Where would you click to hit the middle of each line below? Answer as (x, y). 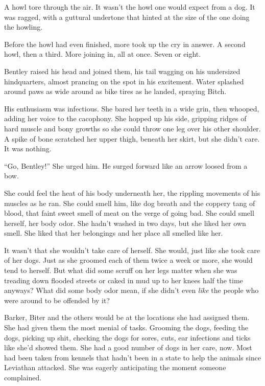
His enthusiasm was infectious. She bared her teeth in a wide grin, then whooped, (132, 108)
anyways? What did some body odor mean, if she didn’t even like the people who (131, 290)
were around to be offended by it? (57, 300)
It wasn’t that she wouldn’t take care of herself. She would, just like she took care (132, 250)
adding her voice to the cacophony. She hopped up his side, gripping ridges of (125, 118)
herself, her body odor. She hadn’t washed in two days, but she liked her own (125, 223)
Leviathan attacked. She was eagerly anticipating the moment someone (115, 367)
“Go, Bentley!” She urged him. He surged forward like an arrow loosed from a (126, 165)
